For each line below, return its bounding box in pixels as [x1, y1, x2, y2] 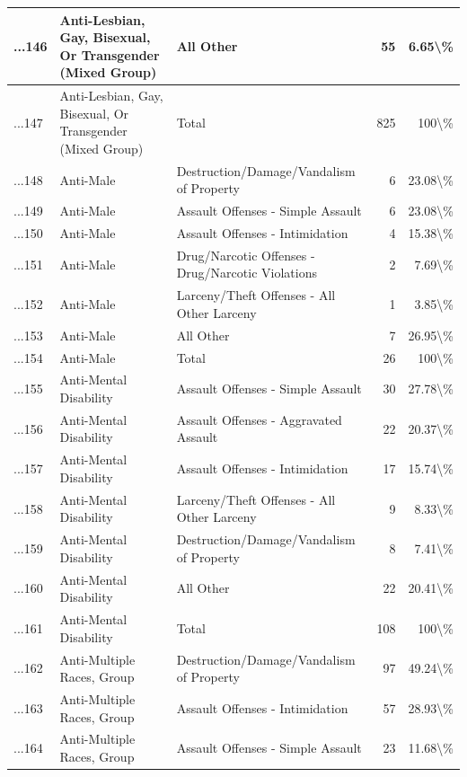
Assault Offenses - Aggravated [176, 410, 342, 428]
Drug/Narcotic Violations [176, 263, 317, 282]
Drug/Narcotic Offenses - [176, 245, 315, 264]
